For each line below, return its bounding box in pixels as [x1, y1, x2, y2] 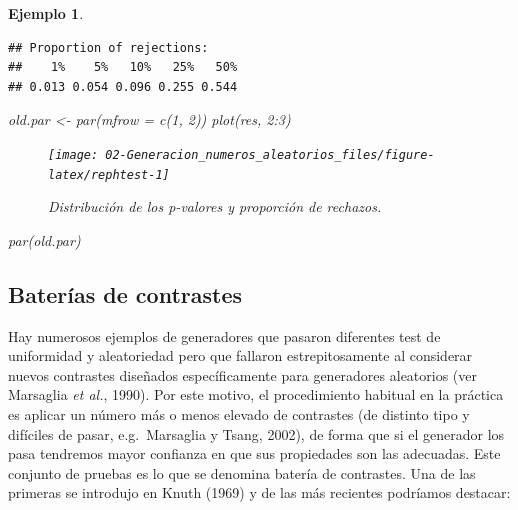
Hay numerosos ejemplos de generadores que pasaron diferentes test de [8, 325, 441, 346]
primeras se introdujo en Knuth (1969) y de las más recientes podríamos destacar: [8, 482, 511, 503]
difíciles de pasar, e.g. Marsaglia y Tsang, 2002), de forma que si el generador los [8, 423, 505, 444]
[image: [48, 147, 99, 162]
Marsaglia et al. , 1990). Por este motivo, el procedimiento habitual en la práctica [8, 384, 504, 405]
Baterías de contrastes [8, 278, 243, 309]
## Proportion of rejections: [8, 40, 209, 55]
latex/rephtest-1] [48, 167, 170, 182]
